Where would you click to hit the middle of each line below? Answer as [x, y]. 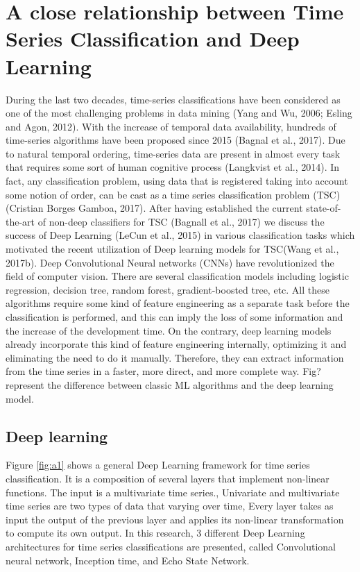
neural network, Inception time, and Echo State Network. [128, 560]
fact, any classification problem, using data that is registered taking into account [177, 181]
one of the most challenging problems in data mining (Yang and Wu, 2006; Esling [179, 113]
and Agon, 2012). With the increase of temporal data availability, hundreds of [171, 126]
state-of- [324, 208]
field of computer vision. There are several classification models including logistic [177, 276]
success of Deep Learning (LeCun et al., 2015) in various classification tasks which [180, 235]
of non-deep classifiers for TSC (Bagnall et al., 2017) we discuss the [181, 221]
